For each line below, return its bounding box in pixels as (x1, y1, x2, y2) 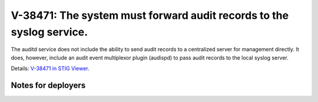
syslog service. (11, 25, 88, 38)
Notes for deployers (11, 80, 86, 90)
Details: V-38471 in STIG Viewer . (11, 65, 90, 72)
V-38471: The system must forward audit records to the (11, 9, 289, 22)
